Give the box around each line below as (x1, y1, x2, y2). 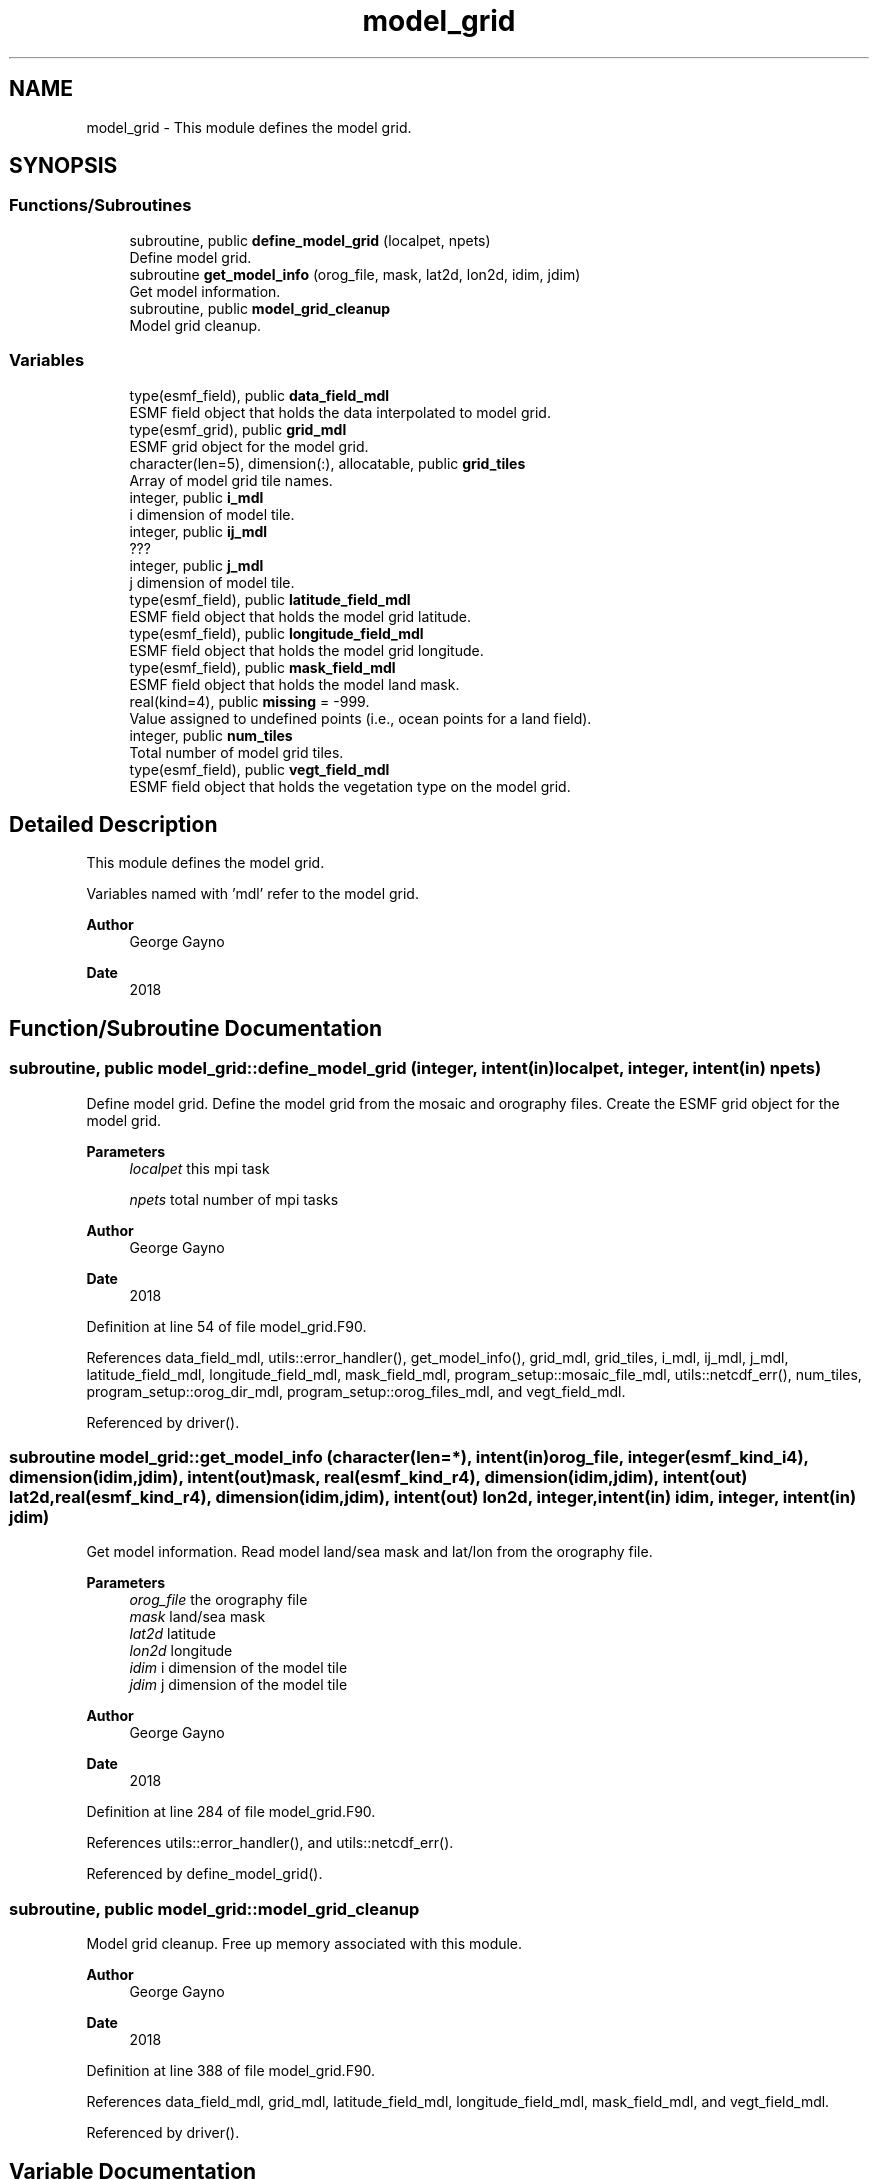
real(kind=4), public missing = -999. (129, 692, 370, 710)
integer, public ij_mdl (129, 522, 268, 540)
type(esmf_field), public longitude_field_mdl (129, 624, 424, 642)
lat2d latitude (129, 1625, 216, 1643)
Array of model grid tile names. (129, 471, 333, 489)
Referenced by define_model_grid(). (86, 1865, 323, 1883)
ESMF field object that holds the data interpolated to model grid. (129, 403, 551, 421)
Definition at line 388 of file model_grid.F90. (86, 2062, 376, 2080)
